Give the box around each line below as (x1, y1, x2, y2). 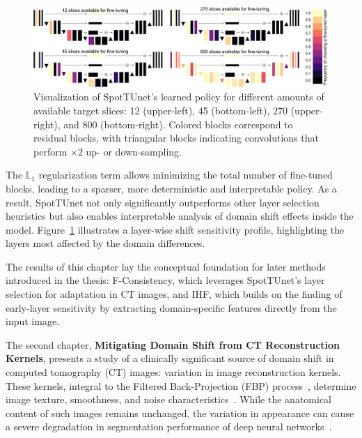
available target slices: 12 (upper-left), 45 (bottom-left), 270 (33, 103, 288, 117)
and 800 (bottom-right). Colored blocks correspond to (63, 116, 293, 131)
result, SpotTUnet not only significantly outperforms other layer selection (6, 195, 320, 209)
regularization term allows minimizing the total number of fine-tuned (38, 167, 333, 182)
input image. (6, 314, 60, 328)
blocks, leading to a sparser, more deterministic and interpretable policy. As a (6, 181, 337, 195)
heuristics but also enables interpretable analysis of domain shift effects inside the (6, 209, 354, 223)
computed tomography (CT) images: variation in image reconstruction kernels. (6, 365, 341, 379)
